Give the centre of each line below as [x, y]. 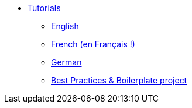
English [65, 26]
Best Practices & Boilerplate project [119, 80]
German [66, 62]
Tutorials [44, 8]
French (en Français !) [93, 44]
